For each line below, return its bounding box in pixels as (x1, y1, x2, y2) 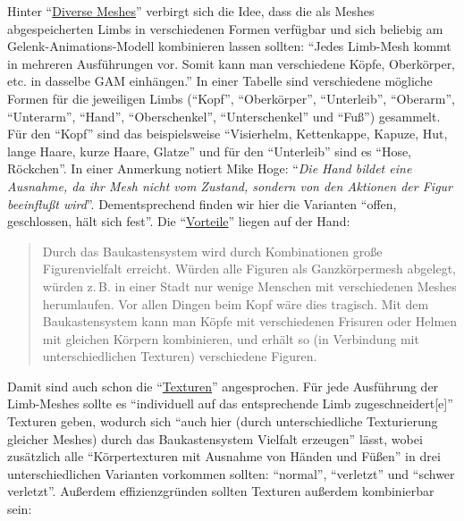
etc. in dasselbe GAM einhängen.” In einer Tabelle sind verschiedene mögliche (7, 71, 433, 90)
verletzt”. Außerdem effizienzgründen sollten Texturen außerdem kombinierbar (7, 482, 434, 500)
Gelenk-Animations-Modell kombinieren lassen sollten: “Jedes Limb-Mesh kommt (7, 37, 451, 55)
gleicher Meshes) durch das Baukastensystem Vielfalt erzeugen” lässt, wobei (7, 429, 423, 448)
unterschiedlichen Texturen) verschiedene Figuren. (42, 347, 317, 366)
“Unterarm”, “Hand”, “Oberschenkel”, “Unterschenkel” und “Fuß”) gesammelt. (7, 106, 441, 125)
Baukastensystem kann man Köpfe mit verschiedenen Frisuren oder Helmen (42, 312, 458, 331)
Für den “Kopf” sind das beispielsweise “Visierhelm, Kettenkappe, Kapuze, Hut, (7, 124, 448, 143)
